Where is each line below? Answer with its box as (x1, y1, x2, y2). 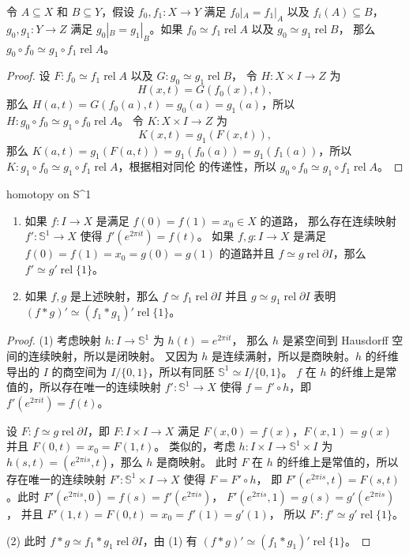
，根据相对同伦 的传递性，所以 (118, 158, 277, 175)
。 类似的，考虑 (154, 438, 235, 454)
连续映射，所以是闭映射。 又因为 (28, 347, 198, 363)
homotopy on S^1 (6, 186, 92, 202)
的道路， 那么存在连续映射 (260, 212, 397, 228)
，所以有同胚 (148, 363, 215, 379)
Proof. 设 (6, 67, 51, 84)
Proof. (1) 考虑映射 (6, 332, 102, 348)
